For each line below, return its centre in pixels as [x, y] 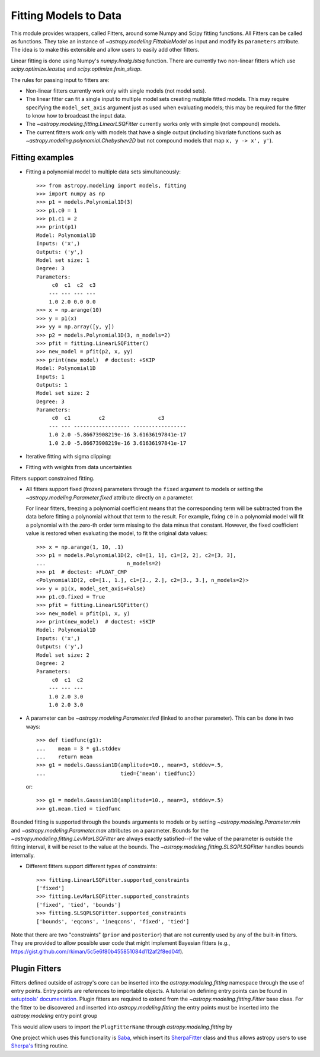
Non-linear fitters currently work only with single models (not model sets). [116, 91]
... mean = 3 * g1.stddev [79, 749]
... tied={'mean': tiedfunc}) [116, 773]
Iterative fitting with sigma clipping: [69, 457]
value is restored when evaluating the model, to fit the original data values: [117, 533]
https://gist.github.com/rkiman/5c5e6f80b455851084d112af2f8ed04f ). [97, 951]
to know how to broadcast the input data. [76, 116]
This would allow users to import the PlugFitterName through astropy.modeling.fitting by [121, 1027]
